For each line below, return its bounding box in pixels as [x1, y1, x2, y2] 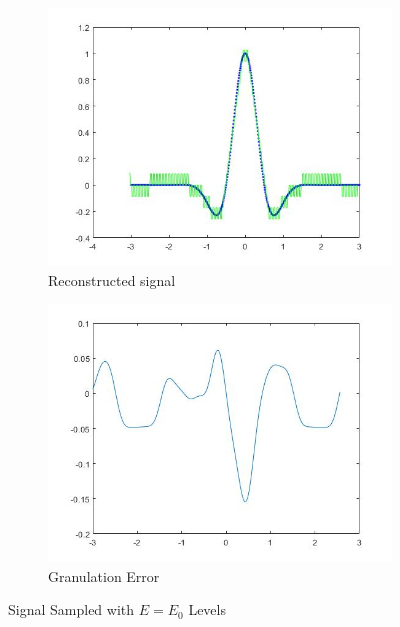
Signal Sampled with [8, 599, 135, 620]
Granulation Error [48, 565, 160, 586]
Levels [188, 599, 226, 620]
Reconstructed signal [48, 269, 176, 290]
